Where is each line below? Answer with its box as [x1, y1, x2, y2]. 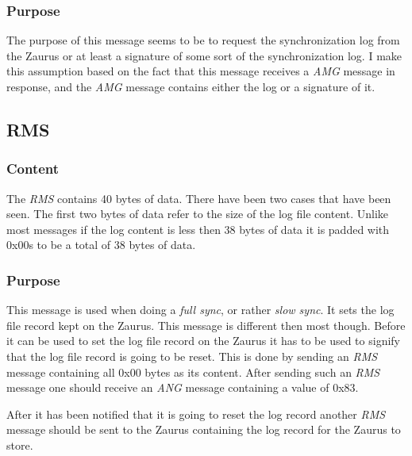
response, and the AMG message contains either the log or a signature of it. [6, 79, 375, 94]
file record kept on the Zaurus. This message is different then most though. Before [6, 316, 406, 333]
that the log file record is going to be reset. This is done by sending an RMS [6, 347, 378, 364]
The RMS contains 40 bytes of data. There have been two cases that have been [6, 190, 391, 206]
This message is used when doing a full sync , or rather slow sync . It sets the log [6, 301, 395, 318]
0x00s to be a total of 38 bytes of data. [6, 236, 196, 253]
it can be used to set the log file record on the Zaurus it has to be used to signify [6, 332, 400, 349]
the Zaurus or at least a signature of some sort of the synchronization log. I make [6, 47, 402, 63]
